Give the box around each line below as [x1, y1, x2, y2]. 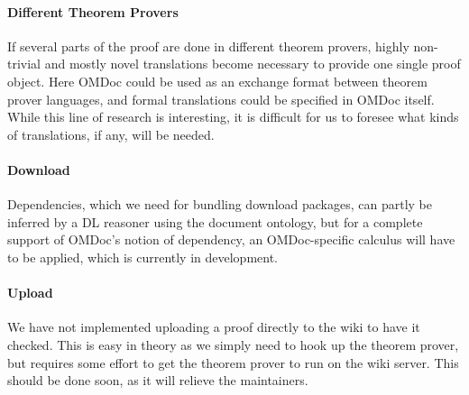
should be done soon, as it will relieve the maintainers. [7, 371, 308, 390]
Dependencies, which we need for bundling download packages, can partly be [7, 195, 433, 214]
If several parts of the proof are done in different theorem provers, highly [7, 36, 409, 55]
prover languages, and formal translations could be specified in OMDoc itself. [7, 89, 435, 108]
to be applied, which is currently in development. [7, 247, 279, 266]
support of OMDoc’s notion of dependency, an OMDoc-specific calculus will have [7, 230, 455, 249]
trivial [7, 54, 41, 73]
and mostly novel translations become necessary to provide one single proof [44, 54, 461, 73]
